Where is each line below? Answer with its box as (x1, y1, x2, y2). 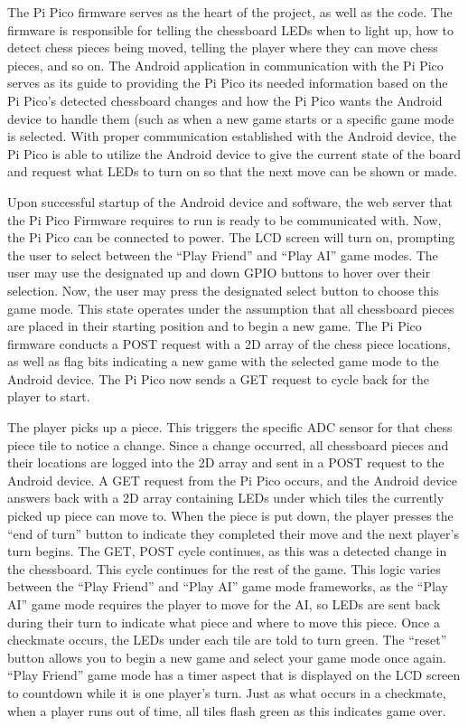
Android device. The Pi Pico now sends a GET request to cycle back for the (7, 369, 429, 388)
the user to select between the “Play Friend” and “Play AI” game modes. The (7, 245, 438, 264)
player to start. (7, 387, 90, 406)
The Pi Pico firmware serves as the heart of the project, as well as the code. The (7, 3, 453, 21)
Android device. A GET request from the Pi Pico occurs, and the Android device (7, 470, 458, 489)
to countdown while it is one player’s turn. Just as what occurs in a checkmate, (7, 683, 446, 702)
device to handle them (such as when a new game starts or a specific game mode (7, 108, 454, 127)
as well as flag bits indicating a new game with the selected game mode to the (7, 352, 439, 371)
